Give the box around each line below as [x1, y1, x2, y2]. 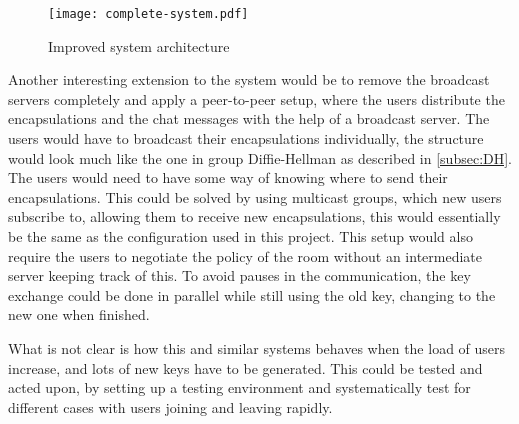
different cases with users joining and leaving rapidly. [8, 396, 333, 417]
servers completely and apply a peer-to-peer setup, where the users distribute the [8, 88, 505, 109]
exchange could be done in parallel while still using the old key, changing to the [8, 284, 496, 305]
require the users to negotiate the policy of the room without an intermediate [8, 245, 483, 266]
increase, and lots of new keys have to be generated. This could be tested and [8, 357, 483, 378]
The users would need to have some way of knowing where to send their [8, 167, 448, 188]
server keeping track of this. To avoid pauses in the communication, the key [8, 265, 471, 286]
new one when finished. [8, 304, 150, 325]
